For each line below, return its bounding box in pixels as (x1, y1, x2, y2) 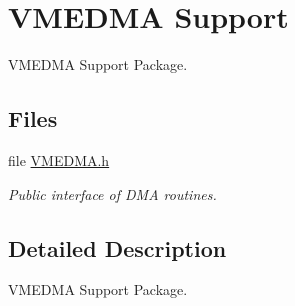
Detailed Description (8, 232, 227, 263)
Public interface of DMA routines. (8, 183, 217, 204)
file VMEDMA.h (8, 149, 110, 170)
